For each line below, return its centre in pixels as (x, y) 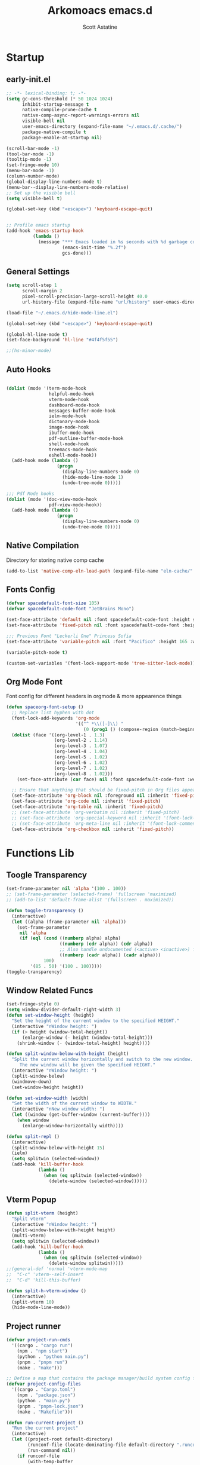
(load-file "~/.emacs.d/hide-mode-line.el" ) (62, 313)
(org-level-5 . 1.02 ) (81, 757)
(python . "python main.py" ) (53, 1357)
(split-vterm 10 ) (33, 1302)
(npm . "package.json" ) (46, 1395)
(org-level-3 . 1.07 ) (81, 746)
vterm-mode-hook (69, 399)
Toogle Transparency (47, 875)
